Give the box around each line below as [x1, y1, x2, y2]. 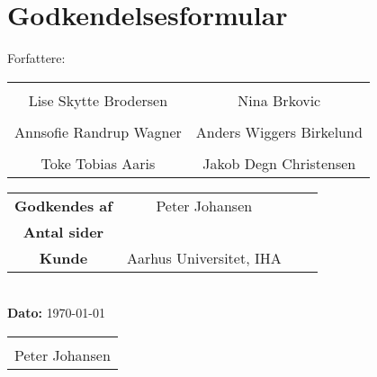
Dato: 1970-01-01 [7, 303, 105, 322]
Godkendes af [14, 194, 112, 216]
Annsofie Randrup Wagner [14, 121, 182, 142]
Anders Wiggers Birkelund [195, 121, 363, 142]
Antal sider [22, 220, 104, 242]
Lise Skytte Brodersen [28, 89, 168, 111]
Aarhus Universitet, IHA [126, 247, 282, 268]
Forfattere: [7, 49, 66, 67]
